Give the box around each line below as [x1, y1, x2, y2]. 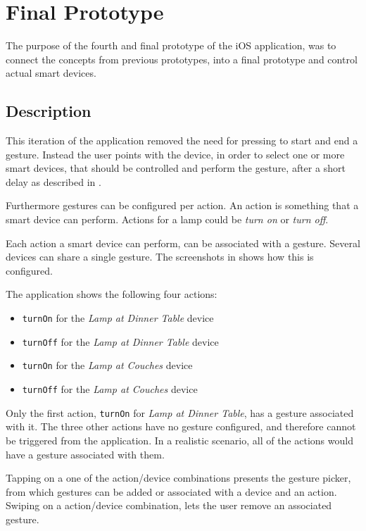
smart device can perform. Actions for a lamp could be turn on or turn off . [6, 212, 329, 227]
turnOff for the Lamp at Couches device [22, 382, 198, 396]
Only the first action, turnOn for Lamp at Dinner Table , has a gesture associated [6, 405, 354, 420]
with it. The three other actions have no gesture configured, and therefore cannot [6, 419, 356, 434]
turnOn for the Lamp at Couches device [22, 358, 193, 373]
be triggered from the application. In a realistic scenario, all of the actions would [6, 432, 353, 447]
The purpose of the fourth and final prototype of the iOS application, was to [6, 38, 336, 53]
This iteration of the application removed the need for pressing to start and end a [6, 133, 358, 148]
